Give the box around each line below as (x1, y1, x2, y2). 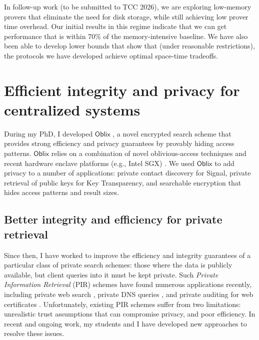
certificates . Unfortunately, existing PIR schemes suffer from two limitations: (4, 298, 241, 309)
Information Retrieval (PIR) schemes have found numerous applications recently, (4, 279, 252, 289)
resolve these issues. (4, 328, 64, 338)
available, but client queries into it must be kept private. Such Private (4, 269, 218, 279)
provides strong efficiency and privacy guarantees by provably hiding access (4, 138, 234, 148)
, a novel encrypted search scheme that (112, 128, 231, 138)
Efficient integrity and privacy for (4, 79, 240, 100)
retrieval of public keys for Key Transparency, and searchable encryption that (4, 177, 241, 187)
